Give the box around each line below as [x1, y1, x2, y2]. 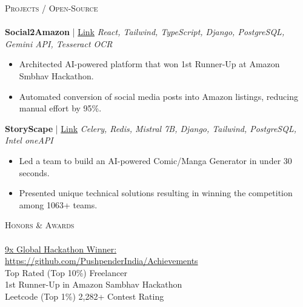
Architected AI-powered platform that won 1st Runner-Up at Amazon [19, 58, 280, 70]
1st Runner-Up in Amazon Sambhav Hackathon [5, 278, 182, 291]
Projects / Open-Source [5, 2, 98, 14]
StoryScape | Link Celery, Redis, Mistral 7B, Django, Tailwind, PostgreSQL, [5, 122, 296, 134]
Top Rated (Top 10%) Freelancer [5, 266, 127, 279]
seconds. [19, 166, 50, 179]
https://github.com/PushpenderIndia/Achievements [5, 254, 198, 267]
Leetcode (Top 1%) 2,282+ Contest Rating [5, 289, 164, 302]
